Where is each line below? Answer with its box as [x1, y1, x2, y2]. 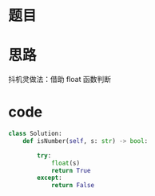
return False [50, 182, 94, 190]
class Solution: [8, 129, 62, 138]
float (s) [50, 159, 81, 167]
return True [50, 166, 91, 174]
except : [37, 174, 62, 182]
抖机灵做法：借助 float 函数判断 [8, 75, 112, 84]
